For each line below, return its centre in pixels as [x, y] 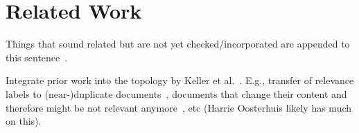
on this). [24, 121]
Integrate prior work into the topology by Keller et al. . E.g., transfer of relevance [180, 80]
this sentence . [37, 57]
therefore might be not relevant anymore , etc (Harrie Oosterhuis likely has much [179, 107]
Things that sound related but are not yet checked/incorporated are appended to [178, 44]
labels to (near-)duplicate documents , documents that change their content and [176, 93]
